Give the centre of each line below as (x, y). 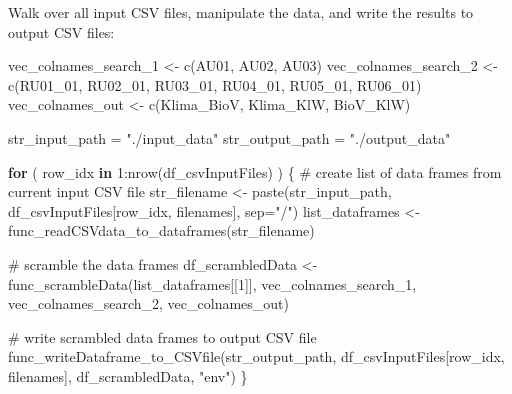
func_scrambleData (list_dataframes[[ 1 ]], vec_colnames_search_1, (212, 283)
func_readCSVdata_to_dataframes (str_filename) (161, 230)
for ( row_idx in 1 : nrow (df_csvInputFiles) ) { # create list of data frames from (255, 171)
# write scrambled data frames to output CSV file (162, 336)
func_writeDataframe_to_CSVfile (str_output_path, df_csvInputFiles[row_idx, (256, 356)
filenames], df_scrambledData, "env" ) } (128, 375)
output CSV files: (61, 31)
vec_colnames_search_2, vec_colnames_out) (148, 303)
